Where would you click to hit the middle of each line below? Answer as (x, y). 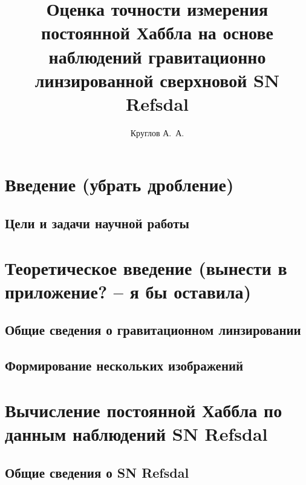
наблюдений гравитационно (157, 56)
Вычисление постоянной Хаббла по (144, 410)
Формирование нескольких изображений (124, 365)
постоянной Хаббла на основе (157, 32)
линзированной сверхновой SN (157, 80)
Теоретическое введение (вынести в (146, 267)
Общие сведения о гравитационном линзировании (153, 330)
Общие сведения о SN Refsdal (97, 472)
